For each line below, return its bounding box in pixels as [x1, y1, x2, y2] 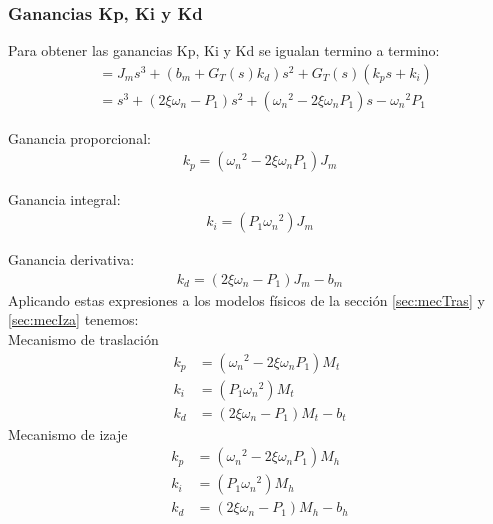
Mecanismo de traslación [8, 328, 159, 349]
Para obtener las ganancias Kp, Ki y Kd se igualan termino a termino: [8, 40, 440, 61]
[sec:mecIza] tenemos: [8, 309, 139, 330]
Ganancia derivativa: [8, 249, 135, 270]
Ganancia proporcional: [8, 127, 151, 148]
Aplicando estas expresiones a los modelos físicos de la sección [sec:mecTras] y [8, 289, 485, 310]
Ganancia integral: [8, 188, 121, 209]
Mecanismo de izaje [8, 423, 128, 444]
